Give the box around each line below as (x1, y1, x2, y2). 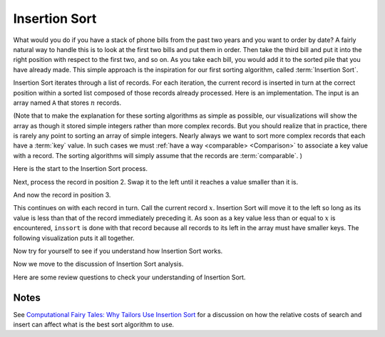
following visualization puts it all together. (13, 234, 135, 242)
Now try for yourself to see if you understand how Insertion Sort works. (13, 247, 223, 255)
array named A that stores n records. (13, 98, 121, 107)
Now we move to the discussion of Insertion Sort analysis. (13, 260, 184, 269)
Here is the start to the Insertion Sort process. (13, 165, 148, 173)
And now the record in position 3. (13, 191, 111, 199)
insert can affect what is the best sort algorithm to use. (13, 321, 175, 329)
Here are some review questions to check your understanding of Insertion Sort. (13, 273, 246, 281)
